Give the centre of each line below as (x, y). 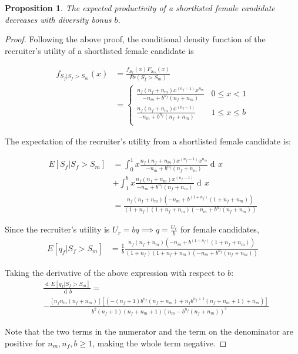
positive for (25, 343)
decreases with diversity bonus (58, 19)
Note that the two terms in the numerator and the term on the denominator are (149, 331)
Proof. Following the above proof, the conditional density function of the (135, 39)
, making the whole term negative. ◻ (160, 343)
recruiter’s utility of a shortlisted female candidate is (99, 50)
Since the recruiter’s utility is (57, 229)
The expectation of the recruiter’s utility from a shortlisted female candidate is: (148, 141)
